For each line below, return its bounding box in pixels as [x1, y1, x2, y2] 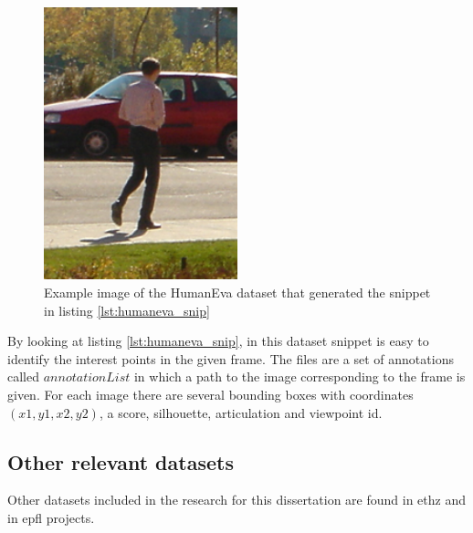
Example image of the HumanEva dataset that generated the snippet [44, 283, 431, 301]
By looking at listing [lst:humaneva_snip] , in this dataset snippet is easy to [7, 331, 429, 350]
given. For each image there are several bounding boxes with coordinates [7, 384, 414, 403]
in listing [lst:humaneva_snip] [44, 300, 210, 319]
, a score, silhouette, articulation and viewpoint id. [99, 402, 383, 422]
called [7, 367, 39, 386]
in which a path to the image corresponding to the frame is [133, 367, 466, 386]
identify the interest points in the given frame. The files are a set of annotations [7, 349, 454, 368]
